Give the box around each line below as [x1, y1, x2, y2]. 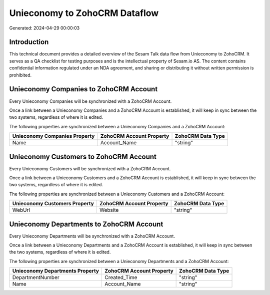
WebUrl [12, 207, 30, 214]
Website [99, 207, 119, 214]
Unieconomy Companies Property [12, 133, 95, 140]
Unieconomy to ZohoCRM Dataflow [9, 7, 159, 18]
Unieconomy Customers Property [12, 200, 94, 207]
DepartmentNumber [12, 274, 59, 281]
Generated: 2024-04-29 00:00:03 [9, 25, 80, 31]
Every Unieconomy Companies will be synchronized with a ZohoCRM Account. [9, 98, 172, 104]
